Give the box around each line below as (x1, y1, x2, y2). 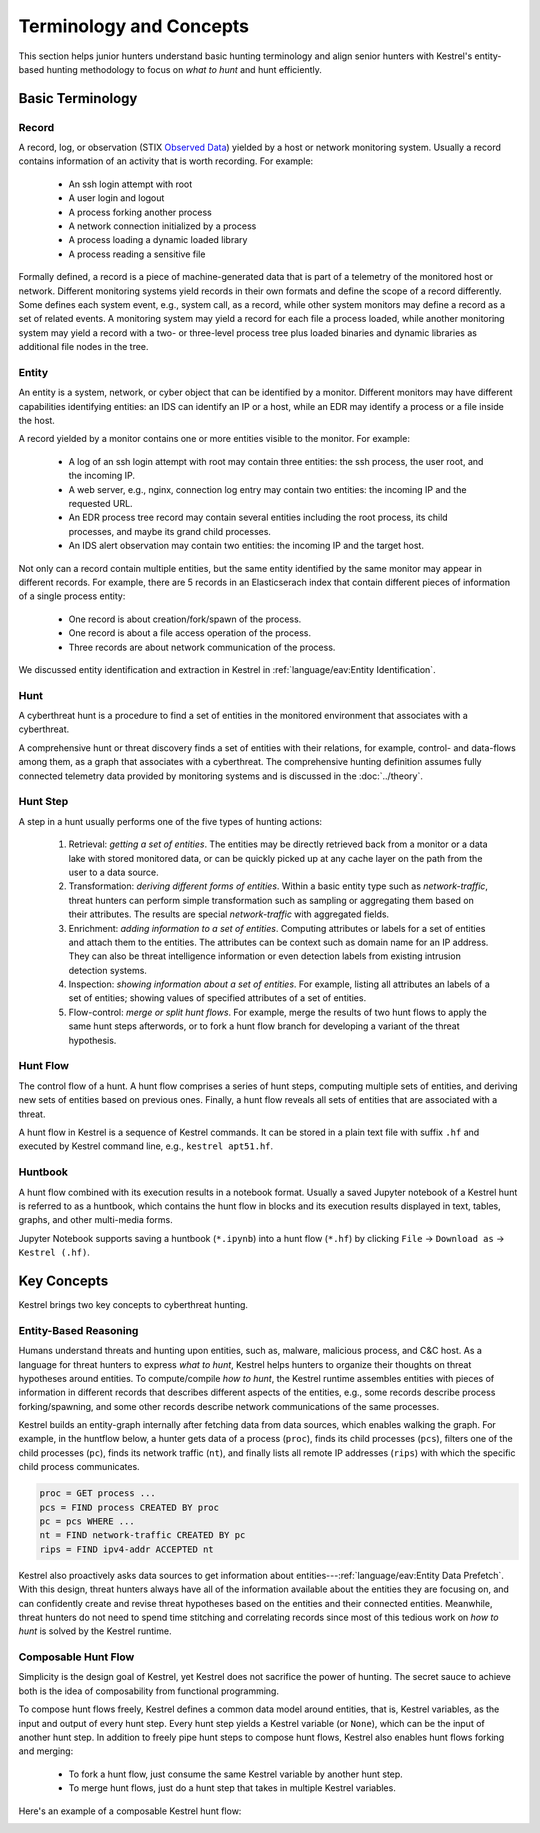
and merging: (18, 1745, 74, 1757)
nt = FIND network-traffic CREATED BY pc (39, 1530, 246, 1541)
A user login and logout (68, 192, 165, 204)
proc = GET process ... (39, 1488, 157, 1499)
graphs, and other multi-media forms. (18, 1214, 174, 1226)
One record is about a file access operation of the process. (68, 627, 312, 639)
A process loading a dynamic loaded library (68, 234, 248, 246)
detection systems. (68, 964, 147, 976)
